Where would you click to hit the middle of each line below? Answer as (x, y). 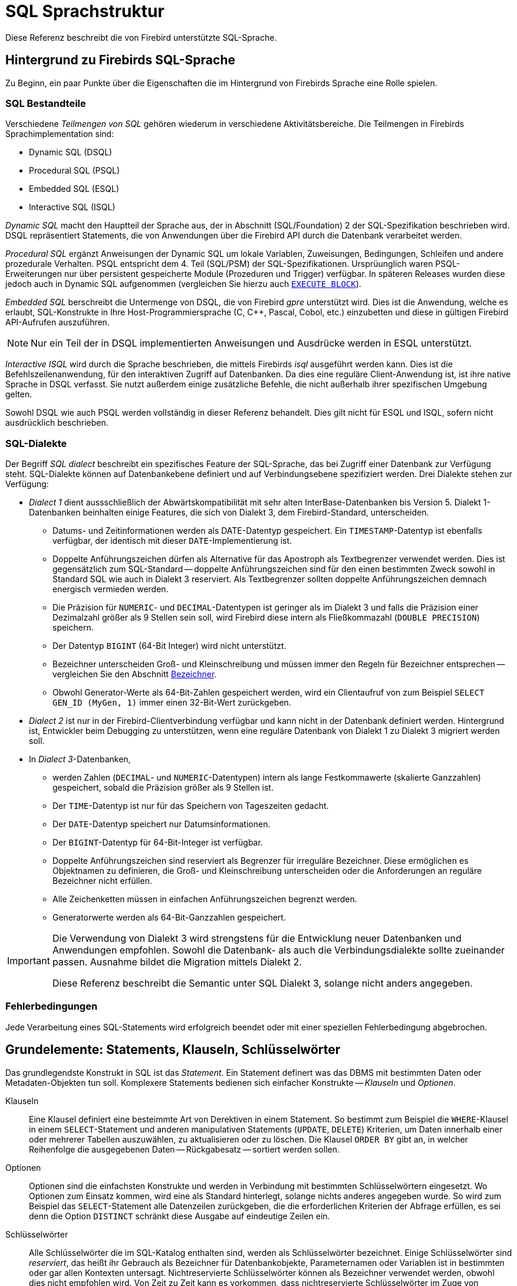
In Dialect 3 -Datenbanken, (80, 759)
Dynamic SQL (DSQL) (71, 152)
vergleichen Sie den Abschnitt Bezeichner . (135, 674)
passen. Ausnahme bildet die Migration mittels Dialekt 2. (177, 962)
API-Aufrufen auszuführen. (57, 322)
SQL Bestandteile (46, 103)
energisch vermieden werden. (111, 589)
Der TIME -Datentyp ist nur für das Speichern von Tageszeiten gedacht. (191, 806)
